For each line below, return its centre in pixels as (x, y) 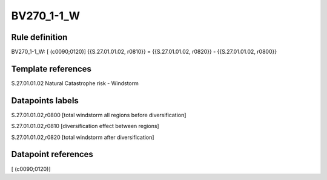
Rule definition (39, 37)
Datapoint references (52, 154)
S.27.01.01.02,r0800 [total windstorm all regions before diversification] (99, 115)
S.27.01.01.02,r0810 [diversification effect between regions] (85, 126)
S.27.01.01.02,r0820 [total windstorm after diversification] (83, 137)
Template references (51, 69)
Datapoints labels (45, 101)
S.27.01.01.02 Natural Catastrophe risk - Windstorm (75, 83)
